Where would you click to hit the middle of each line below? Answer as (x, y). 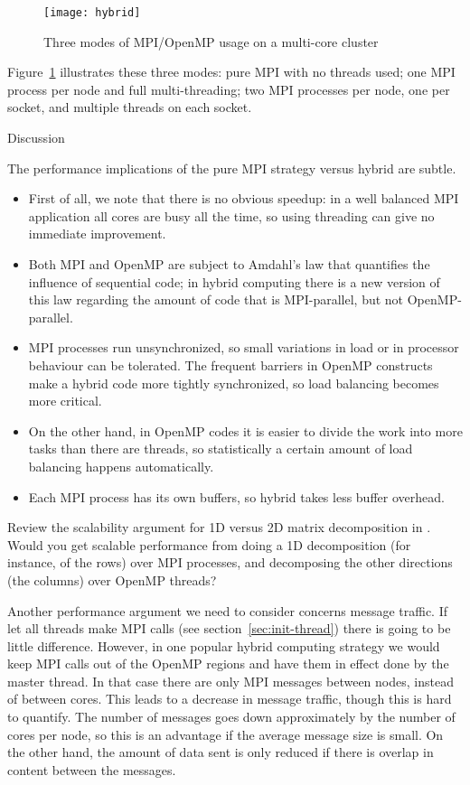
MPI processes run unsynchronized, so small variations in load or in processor (244, 347)
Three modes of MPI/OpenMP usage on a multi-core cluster (211, 41)
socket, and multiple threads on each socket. (130, 107)
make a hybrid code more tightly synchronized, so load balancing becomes (234, 383)
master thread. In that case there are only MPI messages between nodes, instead (230, 681)
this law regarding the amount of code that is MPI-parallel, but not (216, 299)
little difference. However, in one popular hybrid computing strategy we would (224, 645)
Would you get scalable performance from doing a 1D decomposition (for (209, 544)
